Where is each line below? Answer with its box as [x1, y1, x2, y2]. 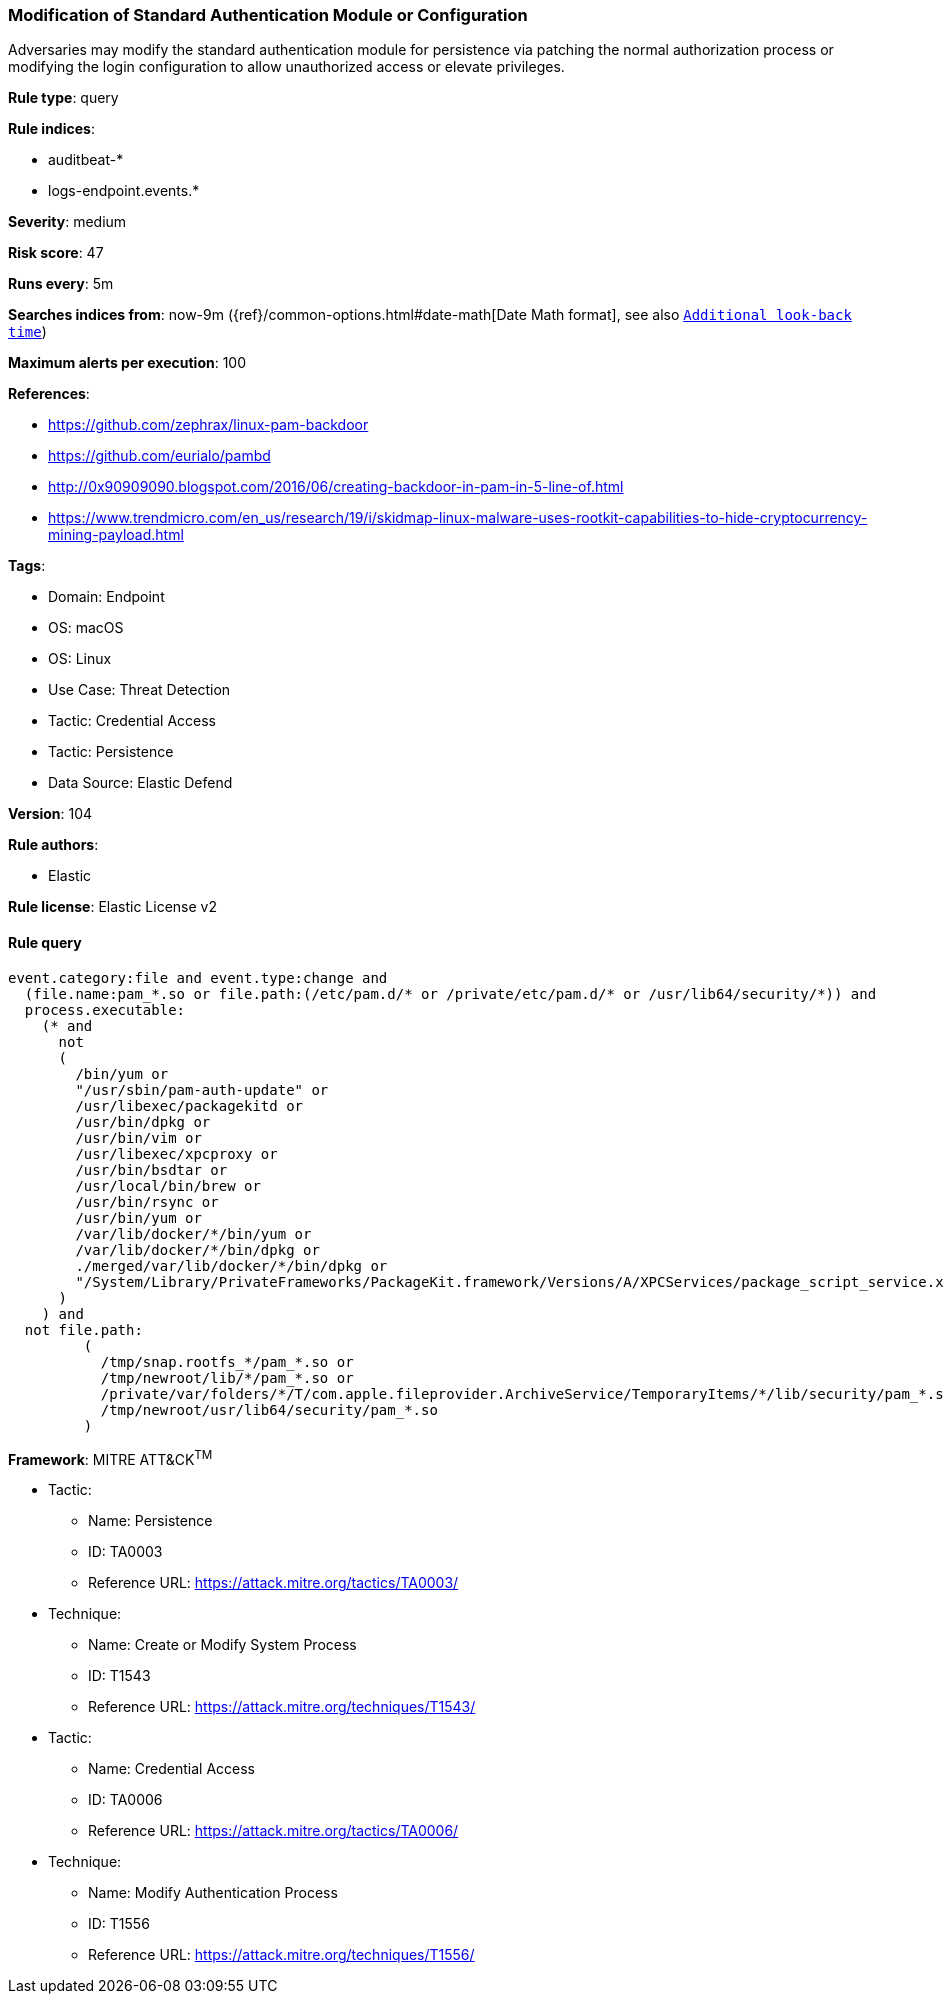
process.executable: [24, 1001, 186, 1018]
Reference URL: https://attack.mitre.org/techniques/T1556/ [88, 1946, 475, 1964]
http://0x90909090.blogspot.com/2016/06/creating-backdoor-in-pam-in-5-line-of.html [48, 478, 624, 496]
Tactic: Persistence [48, 743, 174, 761]
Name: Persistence [88, 1512, 213, 1530]
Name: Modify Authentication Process [88, 1884, 338, 1902]
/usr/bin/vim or [75, 1129, 202, 1146]
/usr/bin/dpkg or [75, 1113, 211, 1130]
